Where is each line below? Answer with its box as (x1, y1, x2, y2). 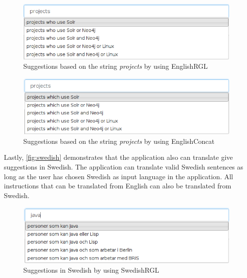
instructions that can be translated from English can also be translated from (4, 181, 231, 191)
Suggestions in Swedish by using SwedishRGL (23, 264, 159, 275)
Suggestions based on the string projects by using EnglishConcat (23, 136, 214, 146)
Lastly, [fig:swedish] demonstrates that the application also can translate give (4, 152, 233, 162)
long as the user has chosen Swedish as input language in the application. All (4, 171, 233, 181)
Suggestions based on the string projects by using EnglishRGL (23, 61, 208, 71)
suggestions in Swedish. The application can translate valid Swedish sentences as (4, 162, 244, 172)
